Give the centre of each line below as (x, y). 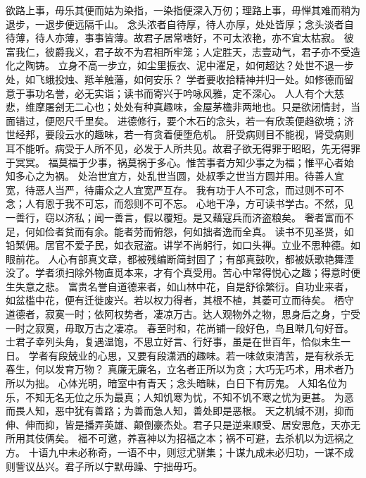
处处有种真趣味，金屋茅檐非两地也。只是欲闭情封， (232, 107)
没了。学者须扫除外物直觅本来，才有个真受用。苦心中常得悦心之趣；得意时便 (183, 272)
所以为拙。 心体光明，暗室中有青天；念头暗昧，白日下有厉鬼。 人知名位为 (177, 383)
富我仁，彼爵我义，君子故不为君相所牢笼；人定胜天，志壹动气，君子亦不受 (178, 51)
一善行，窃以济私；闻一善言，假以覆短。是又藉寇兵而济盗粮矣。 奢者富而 (175, 217)
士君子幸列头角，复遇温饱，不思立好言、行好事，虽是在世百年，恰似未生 (173, 342)
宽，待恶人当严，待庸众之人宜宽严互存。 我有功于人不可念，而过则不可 (170, 189)
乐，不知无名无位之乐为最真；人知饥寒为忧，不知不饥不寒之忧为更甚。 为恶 (180, 397)
